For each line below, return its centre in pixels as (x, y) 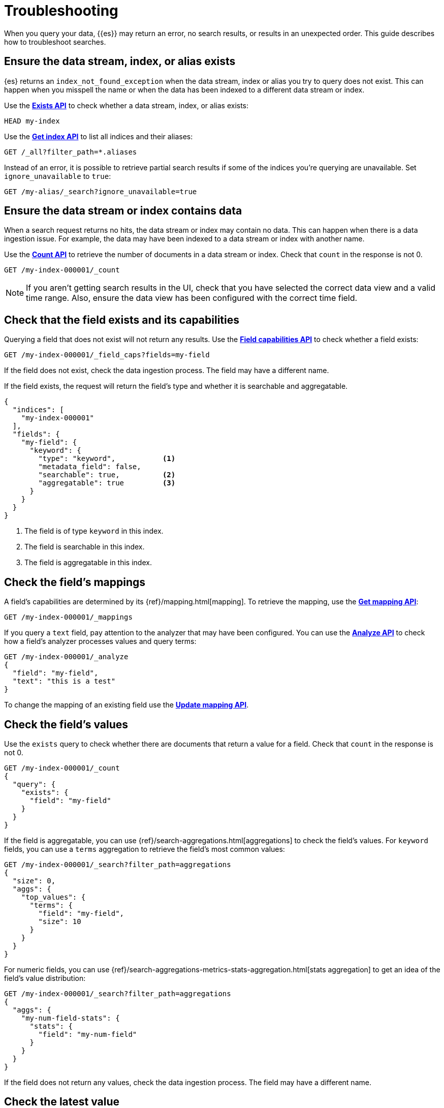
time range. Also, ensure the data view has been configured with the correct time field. (192, 298)
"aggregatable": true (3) (107, 483)
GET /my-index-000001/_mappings (68, 617)
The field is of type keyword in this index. (94, 531)
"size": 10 (60, 921)
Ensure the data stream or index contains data (123, 211)
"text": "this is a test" (64, 681)
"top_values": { (53, 897)
